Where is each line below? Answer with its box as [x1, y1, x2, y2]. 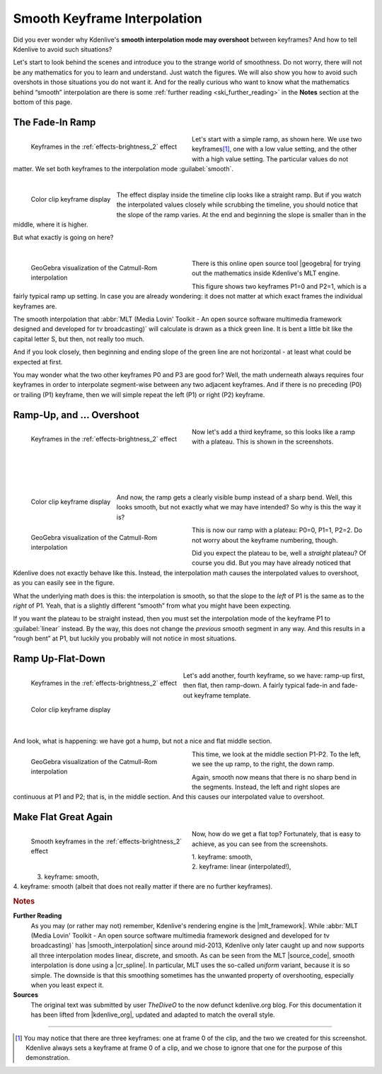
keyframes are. [13, 301, 57, 311]
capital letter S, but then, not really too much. [13, 335, 145, 343]
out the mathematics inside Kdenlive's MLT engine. [192, 269, 340, 277]
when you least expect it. [30, 981, 104, 989]
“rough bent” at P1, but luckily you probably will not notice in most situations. [13, 634, 237, 643]
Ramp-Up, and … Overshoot [13, 409, 139, 421]
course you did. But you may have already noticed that [192, 559, 352, 567]
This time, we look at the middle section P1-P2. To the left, [192, 750, 361, 758]
